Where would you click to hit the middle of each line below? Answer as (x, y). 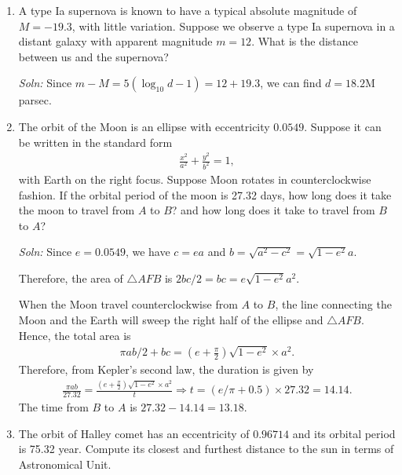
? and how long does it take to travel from (273, 210)
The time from (53, 407)
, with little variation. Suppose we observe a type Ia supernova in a (233, 26)
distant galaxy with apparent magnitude (115, 41)
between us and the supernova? (93, 56)
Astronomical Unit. (65, 464)
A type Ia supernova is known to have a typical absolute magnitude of (188, 10)
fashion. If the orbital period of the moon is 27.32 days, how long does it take (205, 194)
